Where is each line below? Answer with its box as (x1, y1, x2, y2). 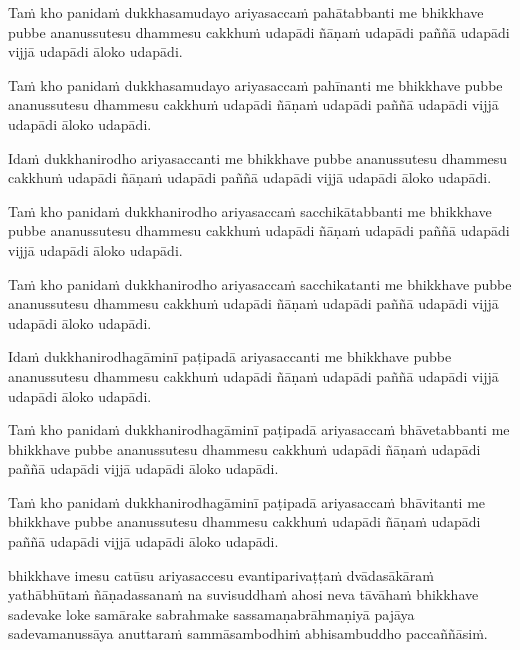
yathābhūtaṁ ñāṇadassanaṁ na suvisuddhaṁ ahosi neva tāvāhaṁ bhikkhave (8, 584, 479, 605)
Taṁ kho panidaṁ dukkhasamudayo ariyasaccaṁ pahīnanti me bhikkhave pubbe (8, 74, 503, 95)
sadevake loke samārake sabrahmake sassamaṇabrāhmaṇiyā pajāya (8, 603, 415, 624)
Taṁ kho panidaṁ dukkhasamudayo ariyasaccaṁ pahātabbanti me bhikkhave (8, 2, 484, 22)
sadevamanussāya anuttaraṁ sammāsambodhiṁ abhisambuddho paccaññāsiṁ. (8, 623, 488, 644)
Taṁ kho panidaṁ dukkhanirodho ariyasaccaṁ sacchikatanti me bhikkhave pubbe (8, 273, 512, 294)
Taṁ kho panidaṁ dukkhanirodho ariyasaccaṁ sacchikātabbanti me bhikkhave (8, 200, 492, 221)
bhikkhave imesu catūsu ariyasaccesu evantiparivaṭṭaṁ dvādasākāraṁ (8, 564, 434, 585)
